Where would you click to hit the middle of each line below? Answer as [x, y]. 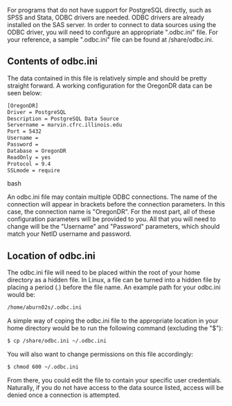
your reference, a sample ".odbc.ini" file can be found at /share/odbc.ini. [110, 40]
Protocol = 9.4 [29, 164]
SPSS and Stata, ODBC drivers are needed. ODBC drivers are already [106, 17]
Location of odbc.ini [51, 255]
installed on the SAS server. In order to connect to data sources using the [112, 25]
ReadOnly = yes [29, 157]
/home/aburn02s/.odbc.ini [44, 308]
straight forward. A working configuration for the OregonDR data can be [110, 86]
